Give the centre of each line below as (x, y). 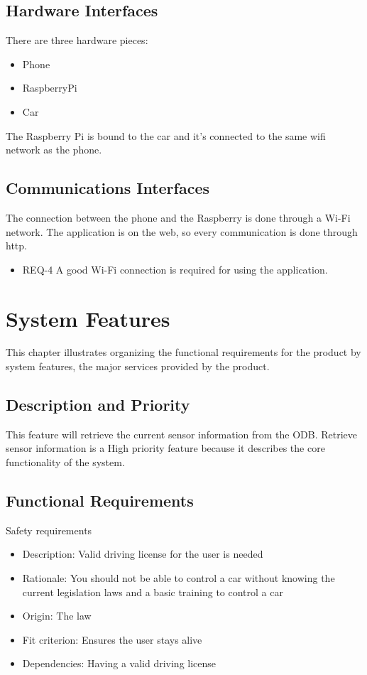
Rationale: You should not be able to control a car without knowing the (179, 578)
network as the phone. (54, 150)
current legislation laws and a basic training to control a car (153, 592)
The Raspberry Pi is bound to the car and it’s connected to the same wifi (166, 135)
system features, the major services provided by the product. (138, 366)
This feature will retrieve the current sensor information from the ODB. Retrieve (182, 434)
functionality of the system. (65, 462)
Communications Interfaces (108, 188)
